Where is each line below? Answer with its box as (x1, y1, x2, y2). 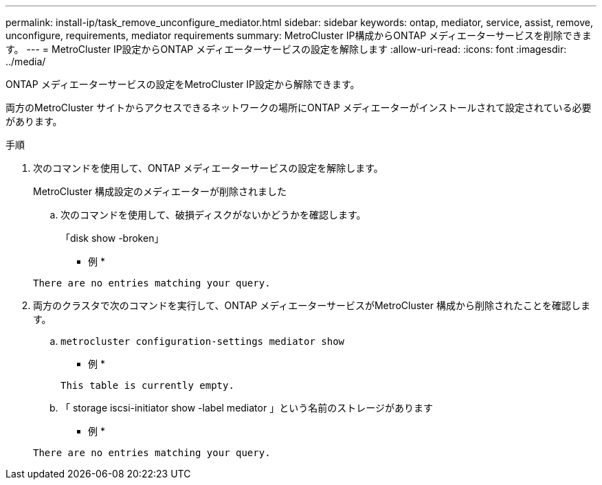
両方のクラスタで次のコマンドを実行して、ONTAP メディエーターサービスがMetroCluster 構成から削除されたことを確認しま (33, 300, 590, 311)
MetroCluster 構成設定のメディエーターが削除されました (33, 185, 287, 197)
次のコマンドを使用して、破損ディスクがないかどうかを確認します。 (60, 209, 366, 221)
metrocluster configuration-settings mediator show (60, 336, 345, 347)
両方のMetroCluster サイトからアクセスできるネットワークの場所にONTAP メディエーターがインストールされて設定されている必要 (5, 102, 592, 113)
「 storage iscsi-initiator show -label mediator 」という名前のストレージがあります (60, 402, 433, 414)
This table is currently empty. (60, 380, 234, 391)
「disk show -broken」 (60, 232, 164, 244)
